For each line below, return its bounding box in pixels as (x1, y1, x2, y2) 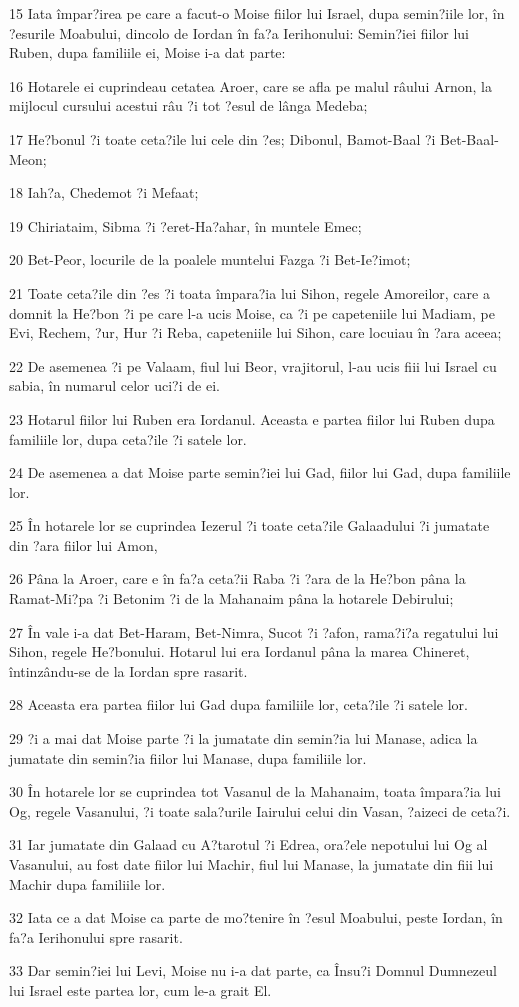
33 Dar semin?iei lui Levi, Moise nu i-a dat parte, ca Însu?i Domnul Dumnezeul (9, 960, 497, 981)
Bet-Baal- (440, 128, 499, 149)
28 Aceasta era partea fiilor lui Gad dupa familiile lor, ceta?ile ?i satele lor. (9, 694, 468, 715)
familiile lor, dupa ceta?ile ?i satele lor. (9, 428, 247, 449)
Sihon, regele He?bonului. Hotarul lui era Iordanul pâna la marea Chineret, (9, 641, 470, 662)
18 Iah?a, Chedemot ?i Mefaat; (9, 182, 199, 203)
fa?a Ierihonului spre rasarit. (9, 926, 183, 947)
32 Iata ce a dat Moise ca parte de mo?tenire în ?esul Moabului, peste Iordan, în (9, 907, 503, 928)
